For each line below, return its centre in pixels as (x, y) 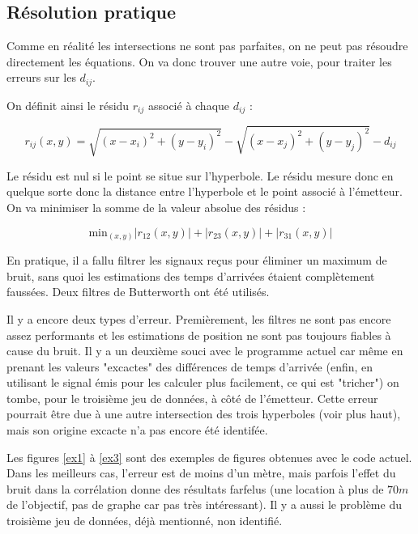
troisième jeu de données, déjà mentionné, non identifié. (145, 521)
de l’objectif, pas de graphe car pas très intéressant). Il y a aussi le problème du (204, 504)
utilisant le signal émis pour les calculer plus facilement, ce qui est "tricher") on (203, 382)
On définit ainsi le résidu (68, 105)
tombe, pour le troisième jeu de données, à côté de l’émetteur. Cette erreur (192, 398)
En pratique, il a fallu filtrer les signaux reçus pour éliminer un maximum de (197, 260)
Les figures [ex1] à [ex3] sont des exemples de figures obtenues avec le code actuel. (209, 457)
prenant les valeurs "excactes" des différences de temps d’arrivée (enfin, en (190, 366)
